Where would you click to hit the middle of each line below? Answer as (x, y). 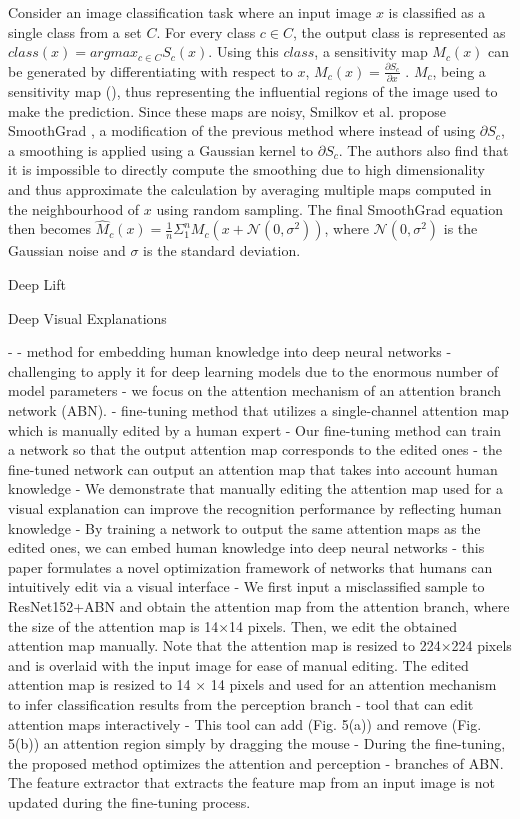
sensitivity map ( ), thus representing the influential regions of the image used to (253, 91)
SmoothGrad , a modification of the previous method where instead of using (242, 130)
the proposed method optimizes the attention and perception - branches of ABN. (256, 762)
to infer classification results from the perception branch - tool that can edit (241, 703)
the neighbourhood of (74, 208)
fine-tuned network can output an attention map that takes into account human (253, 468)
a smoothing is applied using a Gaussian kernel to (161, 149)
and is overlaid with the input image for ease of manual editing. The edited (238, 664)
